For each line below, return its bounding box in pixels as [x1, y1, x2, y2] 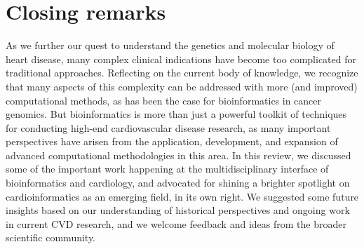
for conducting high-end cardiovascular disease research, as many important [6, 120, 331, 135]
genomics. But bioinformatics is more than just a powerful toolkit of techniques [6, 107, 347, 121]
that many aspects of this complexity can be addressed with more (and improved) [6, 79, 358, 93]
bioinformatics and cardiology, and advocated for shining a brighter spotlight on [6, 175, 350, 190]
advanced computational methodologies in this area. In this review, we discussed [6, 147, 351, 162]
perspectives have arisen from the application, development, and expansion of [6, 134, 338, 149]
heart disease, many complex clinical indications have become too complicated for [6, 51, 356, 66]
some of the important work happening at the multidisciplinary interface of [6, 161, 329, 176]
